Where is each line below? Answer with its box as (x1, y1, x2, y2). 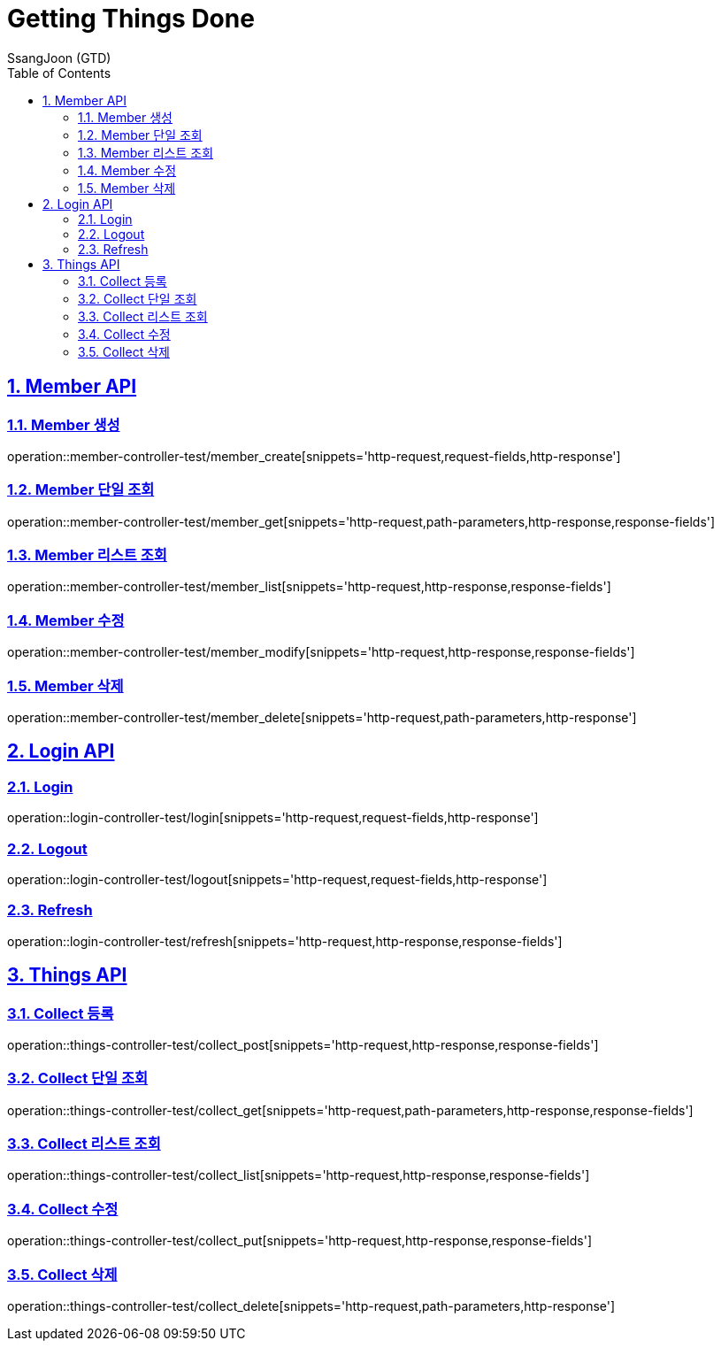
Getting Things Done (7, 4, 255, 34)
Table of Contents (7, 65, 111, 81)
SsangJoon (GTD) (7, 50, 111, 65)
